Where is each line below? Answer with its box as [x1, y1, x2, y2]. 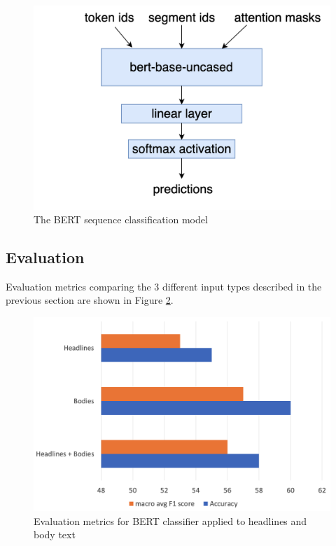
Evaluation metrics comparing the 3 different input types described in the [6, 279, 322, 293]
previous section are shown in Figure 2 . [6, 293, 174, 307]
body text [34, 527, 76, 542]
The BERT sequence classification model [34, 212, 208, 227]
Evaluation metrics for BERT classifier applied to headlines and [34, 513, 307, 528]
